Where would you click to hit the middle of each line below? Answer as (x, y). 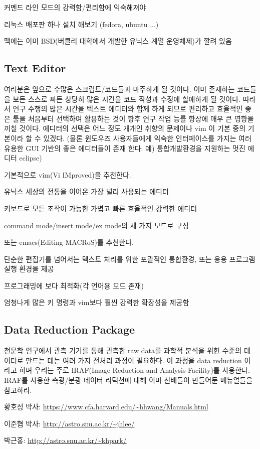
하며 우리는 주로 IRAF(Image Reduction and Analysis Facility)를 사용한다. (135, 370)
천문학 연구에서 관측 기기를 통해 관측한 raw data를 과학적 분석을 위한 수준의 (123, 350)
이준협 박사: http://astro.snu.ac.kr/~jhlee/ (69, 423)
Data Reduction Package (70, 329)
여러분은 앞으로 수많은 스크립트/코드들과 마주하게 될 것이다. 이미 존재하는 (119, 89)
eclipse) (31, 158)
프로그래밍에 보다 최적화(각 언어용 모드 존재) (74, 285)
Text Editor (35, 68)
